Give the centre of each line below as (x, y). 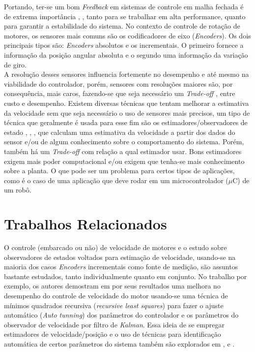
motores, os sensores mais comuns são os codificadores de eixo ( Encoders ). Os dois (127, 35)
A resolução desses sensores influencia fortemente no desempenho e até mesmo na (127, 74)
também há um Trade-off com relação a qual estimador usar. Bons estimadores (123, 151)
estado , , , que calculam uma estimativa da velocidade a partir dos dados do (120, 132)
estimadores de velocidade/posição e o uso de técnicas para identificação (113, 334)
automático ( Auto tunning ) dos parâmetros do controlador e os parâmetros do (121, 315)
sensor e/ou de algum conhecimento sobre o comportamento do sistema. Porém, (124, 142)
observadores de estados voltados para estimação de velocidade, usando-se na (120, 257)
